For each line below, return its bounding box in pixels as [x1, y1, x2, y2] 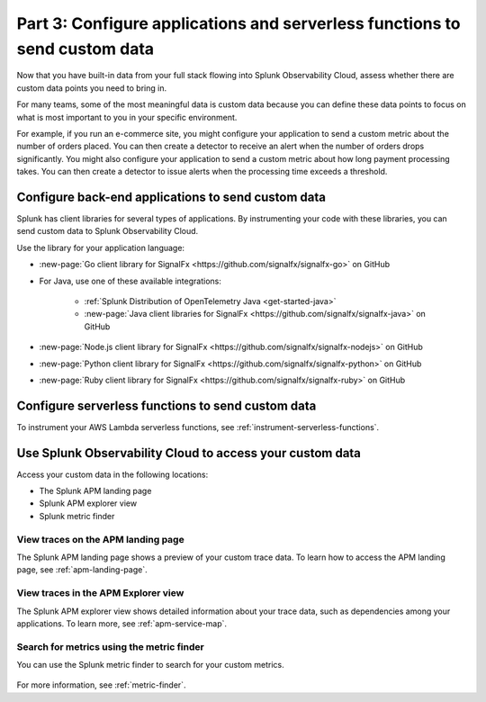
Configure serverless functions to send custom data [16, 398, 317, 413]
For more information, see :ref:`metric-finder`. [16, 679, 186, 690]
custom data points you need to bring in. [16, 82, 166, 94]
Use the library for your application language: [16, 242, 184, 253]
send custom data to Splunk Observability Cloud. [16, 226, 199, 237]
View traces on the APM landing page [16, 533, 184, 545]
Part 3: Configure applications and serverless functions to [16, 13, 461, 33]
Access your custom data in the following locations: [16, 469, 209, 480]
